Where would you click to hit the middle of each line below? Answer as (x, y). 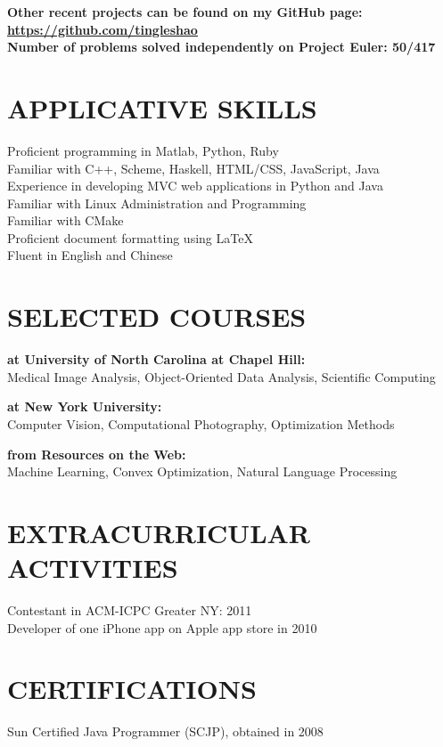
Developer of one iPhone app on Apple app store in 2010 (162, 627)
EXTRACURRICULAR (159, 532)
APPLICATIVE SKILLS (162, 107)
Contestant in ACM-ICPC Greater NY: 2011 (130, 610)
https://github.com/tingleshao (103, 29)
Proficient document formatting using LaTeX (130, 237)
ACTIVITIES (93, 568)
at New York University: (85, 406)
